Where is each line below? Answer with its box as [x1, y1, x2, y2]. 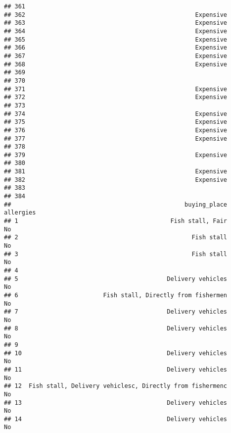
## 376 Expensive [4, 126, 228, 134]
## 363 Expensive [4, 19, 228, 27]
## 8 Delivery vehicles [4, 325, 228, 332]
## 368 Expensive [4, 60, 228, 68]
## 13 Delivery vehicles [4, 399, 228, 406]
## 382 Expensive [4, 176, 228, 183]
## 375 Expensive [4, 118, 228, 126]
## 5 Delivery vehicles [4, 275, 228, 282]
